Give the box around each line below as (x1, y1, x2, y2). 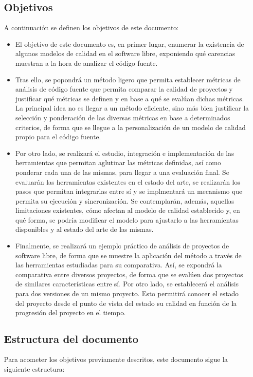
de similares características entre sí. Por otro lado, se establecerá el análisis (15, 279, 239, 289)
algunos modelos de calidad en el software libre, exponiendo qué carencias (15, 48, 235, 58)
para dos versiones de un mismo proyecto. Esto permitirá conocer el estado (15, 288, 239, 299)
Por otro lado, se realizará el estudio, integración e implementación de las (15, 148, 234, 158)
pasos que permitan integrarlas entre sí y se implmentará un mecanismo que (15, 186, 242, 196)
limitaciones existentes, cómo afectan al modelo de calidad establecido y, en (15, 205, 240, 215)
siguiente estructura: (4, 363, 65, 374)
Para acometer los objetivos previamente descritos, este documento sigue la (4, 354, 228, 364)
